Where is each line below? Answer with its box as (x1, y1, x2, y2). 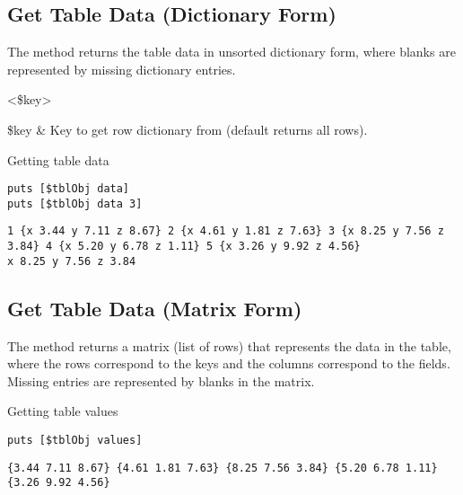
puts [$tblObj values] (7, 434, 143, 447)
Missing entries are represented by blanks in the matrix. (7, 371, 315, 390)
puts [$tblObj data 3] (7, 197, 143, 210)
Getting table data (7, 150, 109, 169)
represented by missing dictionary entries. (7, 59, 236, 78)
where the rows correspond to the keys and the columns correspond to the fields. (7, 354, 450, 373)
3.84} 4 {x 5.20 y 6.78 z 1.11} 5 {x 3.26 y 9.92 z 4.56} (7, 240, 361, 253)
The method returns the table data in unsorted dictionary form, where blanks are (7, 42, 456, 61)
